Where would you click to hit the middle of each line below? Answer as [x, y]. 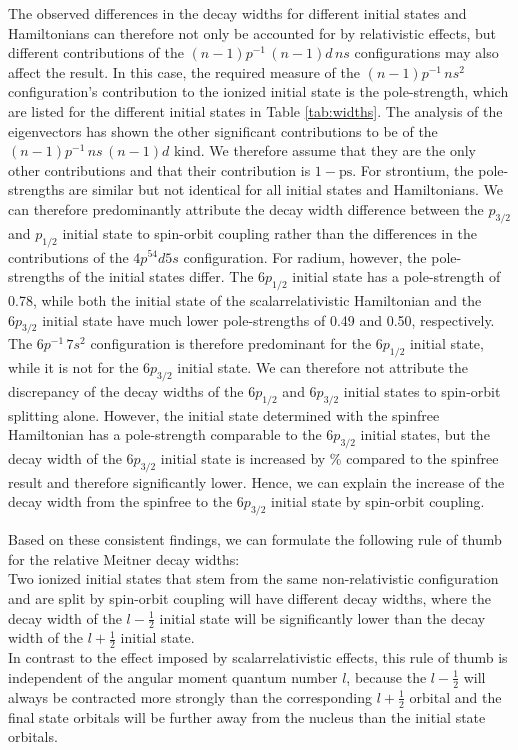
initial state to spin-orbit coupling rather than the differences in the [270, 232]
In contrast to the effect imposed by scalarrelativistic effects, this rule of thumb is [258, 657]
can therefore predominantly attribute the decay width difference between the [246, 208]
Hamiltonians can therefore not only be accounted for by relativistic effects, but [252, 32]
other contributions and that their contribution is [159, 169]
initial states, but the [425, 434]
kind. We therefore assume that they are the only [324, 150]
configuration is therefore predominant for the [231, 343]
